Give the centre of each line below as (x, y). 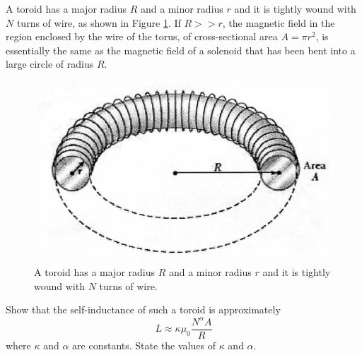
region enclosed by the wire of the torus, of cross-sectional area (142, 36)
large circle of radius (50, 64)
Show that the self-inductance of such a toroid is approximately (143, 309)
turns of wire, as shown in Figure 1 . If (99, 22)
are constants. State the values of (144, 345)
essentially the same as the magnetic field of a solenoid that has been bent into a (181, 50)
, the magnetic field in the (279, 22)
